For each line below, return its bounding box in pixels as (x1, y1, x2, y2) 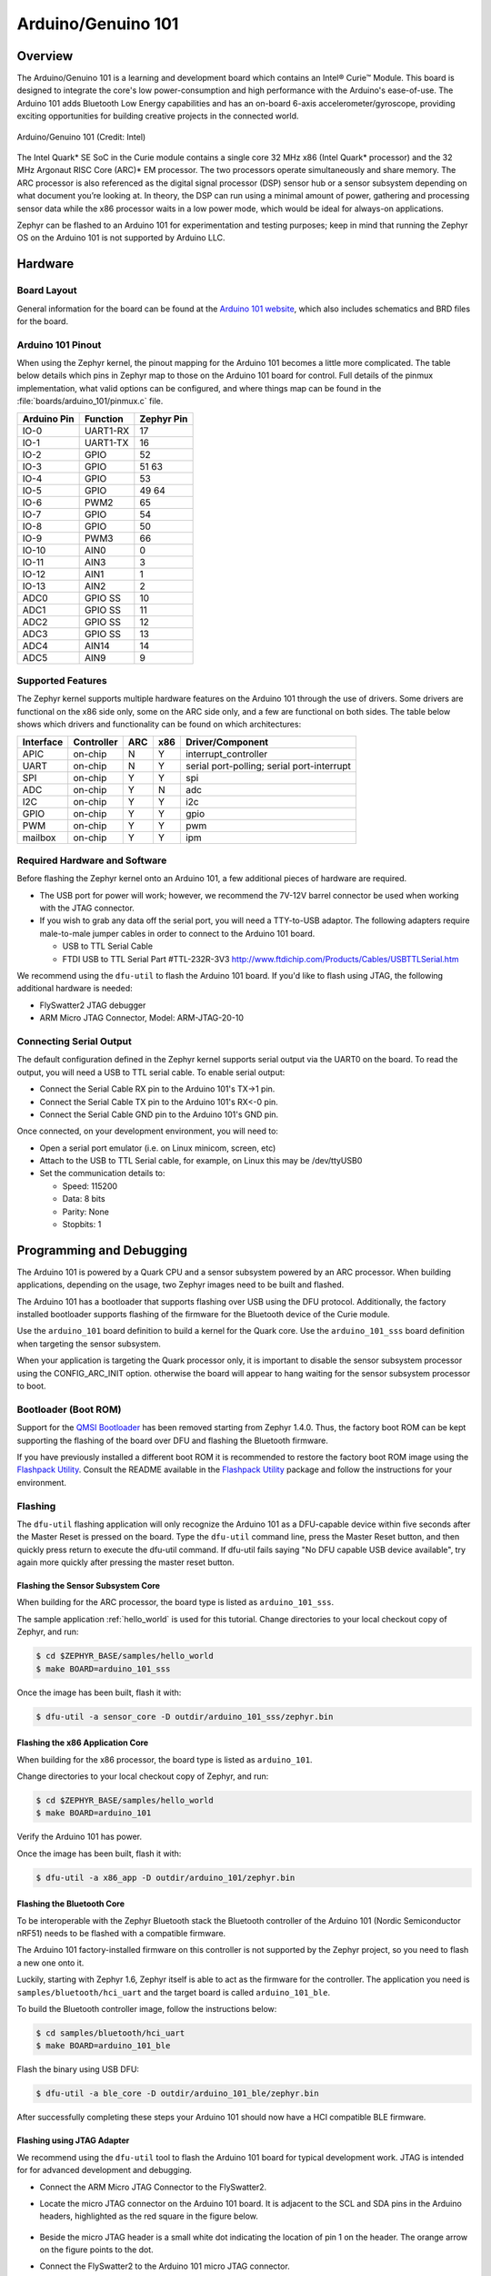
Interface (22, 736, 64, 748)
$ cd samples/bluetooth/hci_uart (35, 2028, 185, 2038)
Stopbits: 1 (62, 1219, 102, 1230)
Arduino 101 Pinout (16, 338, 102, 351)
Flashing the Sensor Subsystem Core (16, 1580, 161, 1591)
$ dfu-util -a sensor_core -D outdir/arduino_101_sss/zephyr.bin (35, 1712, 334, 1722)
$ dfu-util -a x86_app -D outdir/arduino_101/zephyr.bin (35, 1872, 296, 1883)
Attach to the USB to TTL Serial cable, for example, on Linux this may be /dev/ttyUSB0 (39, 1155, 363, 1166)
